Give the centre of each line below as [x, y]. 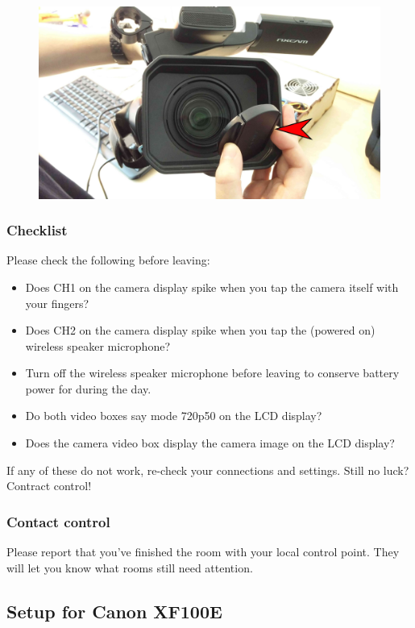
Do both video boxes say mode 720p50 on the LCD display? [174, 416]
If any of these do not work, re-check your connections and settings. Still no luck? [208, 470]
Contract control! [49, 486]
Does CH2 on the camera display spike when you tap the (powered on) [200, 330]
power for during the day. [88, 388]
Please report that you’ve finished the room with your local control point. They [203, 552]
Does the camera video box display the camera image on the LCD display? [210, 443]
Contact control [58, 521]
